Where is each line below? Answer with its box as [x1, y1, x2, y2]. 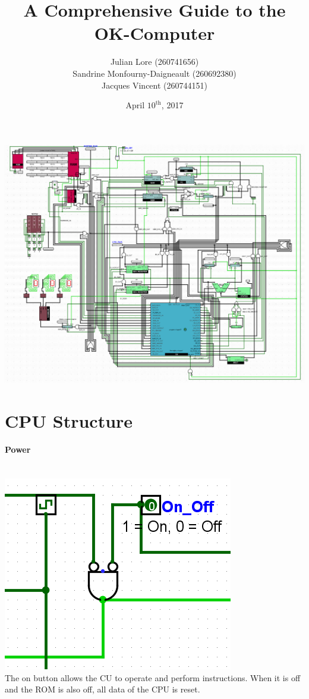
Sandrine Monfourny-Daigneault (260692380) [72, 67, 237, 79]
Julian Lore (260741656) [110, 55, 199, 68]
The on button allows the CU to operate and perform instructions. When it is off [5, 671, 301, 684]
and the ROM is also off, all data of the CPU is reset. [5, 683, 200, 695]
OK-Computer [94, 21, 215, 45]
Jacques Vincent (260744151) [102, 79, 207, 91]
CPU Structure [5, 408, 133, 432]
